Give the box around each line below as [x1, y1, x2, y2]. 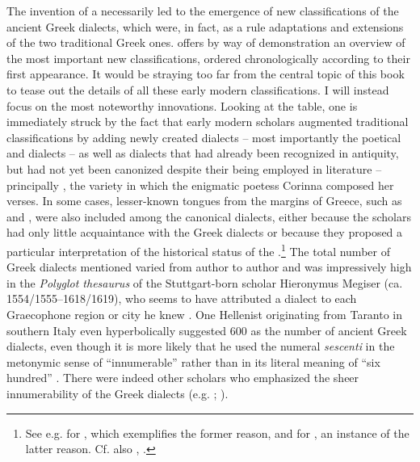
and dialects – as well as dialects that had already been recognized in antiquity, [6, 145, 399, 162]
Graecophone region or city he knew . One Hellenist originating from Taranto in [6, 305, 403, 322]
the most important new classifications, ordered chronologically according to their [6, 49, 410, 66]
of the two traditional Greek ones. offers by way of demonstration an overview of [6, 34, 405, 51]
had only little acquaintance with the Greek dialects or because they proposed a [6, 224, 403, 241]
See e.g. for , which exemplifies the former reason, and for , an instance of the [25, 424, 409, 441]
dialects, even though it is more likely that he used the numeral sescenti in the [6, 338, 395, 355]
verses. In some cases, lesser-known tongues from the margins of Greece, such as [6, 192, 402, 209]
